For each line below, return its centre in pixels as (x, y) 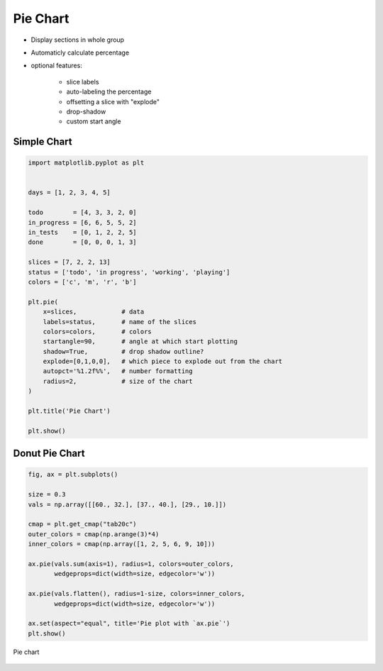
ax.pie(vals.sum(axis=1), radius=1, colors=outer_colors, (131, 564)
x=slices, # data (94, 312)
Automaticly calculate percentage (80, 52)
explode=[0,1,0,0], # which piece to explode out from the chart (163, 361)
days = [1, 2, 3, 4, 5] (70, 193)
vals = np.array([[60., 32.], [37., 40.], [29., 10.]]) (127, 504)
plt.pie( (43, 302)
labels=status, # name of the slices (120, 322)
